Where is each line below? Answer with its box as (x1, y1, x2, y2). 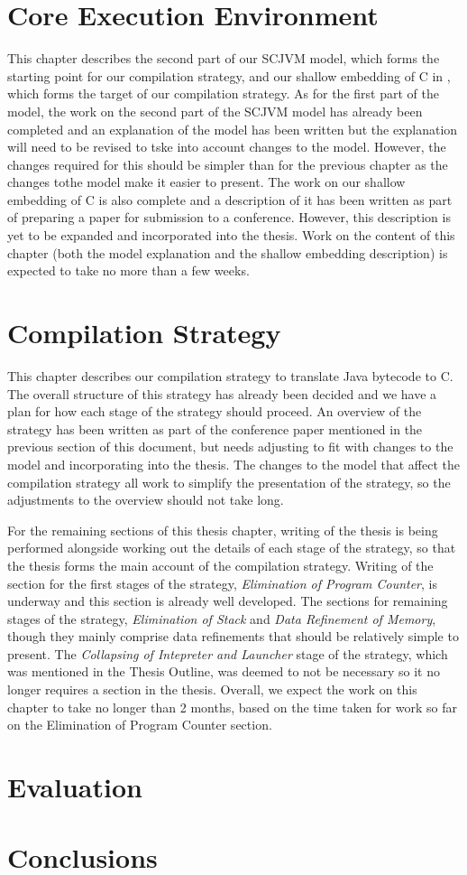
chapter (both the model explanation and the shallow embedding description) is (7, 243, 448, 262)
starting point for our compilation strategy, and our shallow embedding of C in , (7, 66, 451, 85)
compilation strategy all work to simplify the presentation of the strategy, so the (7, 472, 451, 491)
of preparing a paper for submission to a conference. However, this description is (7, 208, 451, 227)
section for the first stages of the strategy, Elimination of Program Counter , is (7, 573, 437, 592)
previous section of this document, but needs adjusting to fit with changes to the (7, 437, 453, 456)
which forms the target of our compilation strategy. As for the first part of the (7, 84, 439, 103)
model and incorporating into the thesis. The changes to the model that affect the (7, 454, 460, 473)
